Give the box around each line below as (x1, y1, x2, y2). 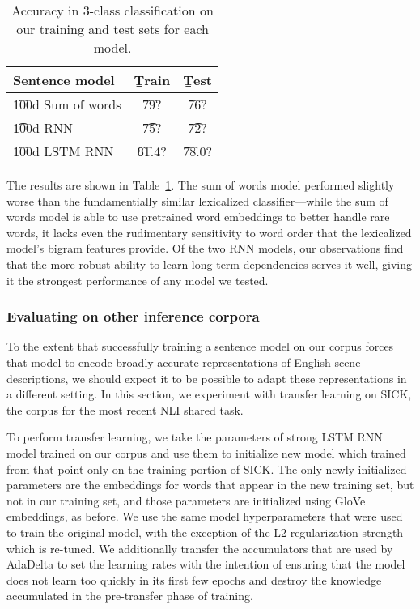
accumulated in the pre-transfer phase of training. (6, 587, 253, 604)
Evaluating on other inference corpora (6, 306, 260, 326)
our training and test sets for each (16, 19, 209, 38)
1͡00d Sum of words (13, 95, 121, 113)
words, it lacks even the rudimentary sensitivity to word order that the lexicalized (6, 224, 412, 241)
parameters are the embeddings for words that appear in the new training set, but (6, 476, 414, 493)
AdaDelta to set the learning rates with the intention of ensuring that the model (6, 556, 405, 573)
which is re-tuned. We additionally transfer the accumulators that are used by (6, 539, 393, 556)
